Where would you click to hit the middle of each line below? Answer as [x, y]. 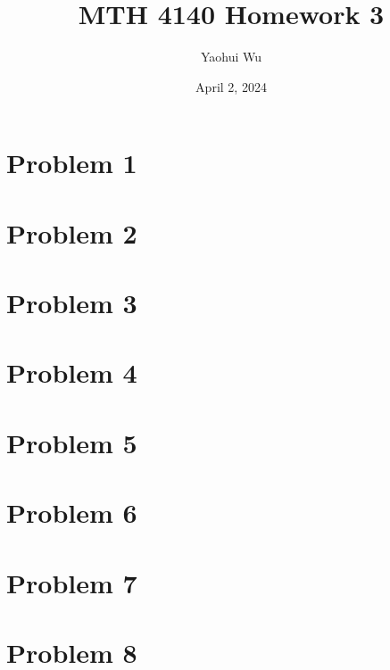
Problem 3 [72, 303]
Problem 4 [72, 372]
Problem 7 [72, 582]
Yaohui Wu [231, 57]
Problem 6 [72, 513]
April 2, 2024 [231, 86]
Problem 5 [72, 442]
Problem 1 [72, 163]
